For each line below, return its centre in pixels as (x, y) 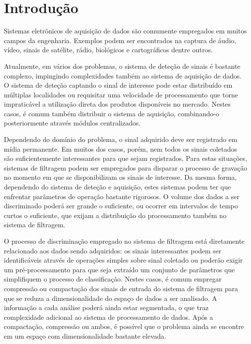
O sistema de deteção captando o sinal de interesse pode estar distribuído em (118, 85)
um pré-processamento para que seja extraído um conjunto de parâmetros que (119, 269)
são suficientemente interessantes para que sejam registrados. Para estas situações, (125, 158)
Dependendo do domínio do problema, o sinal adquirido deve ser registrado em (121, 139)
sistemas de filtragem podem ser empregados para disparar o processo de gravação (125, 167)
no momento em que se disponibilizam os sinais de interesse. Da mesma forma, (120, 177)
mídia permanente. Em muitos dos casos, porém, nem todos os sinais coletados (120, 149)
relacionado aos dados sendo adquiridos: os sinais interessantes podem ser (113, 250)
